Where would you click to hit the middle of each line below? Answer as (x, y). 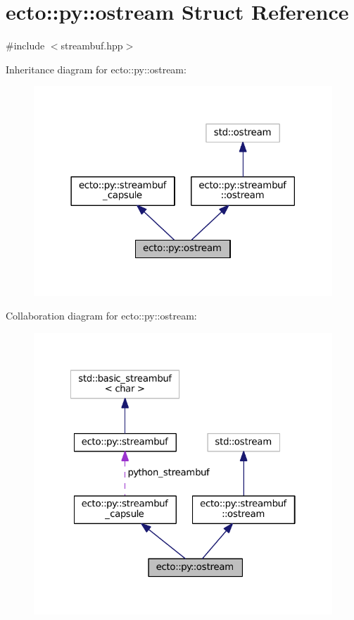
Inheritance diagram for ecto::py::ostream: (96, 69)
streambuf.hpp (92, 45)
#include (25, 45)
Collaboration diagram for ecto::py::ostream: (101, 316)
